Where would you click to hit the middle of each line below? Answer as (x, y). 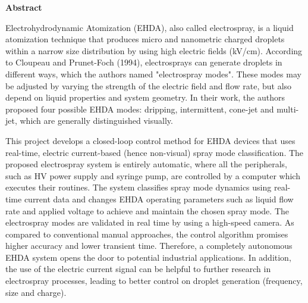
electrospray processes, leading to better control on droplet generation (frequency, (154, 281)
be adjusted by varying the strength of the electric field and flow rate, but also (149, 85)
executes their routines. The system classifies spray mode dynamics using (139, 187)
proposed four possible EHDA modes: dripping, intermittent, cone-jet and (140, 109)
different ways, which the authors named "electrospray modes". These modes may (153, 74)
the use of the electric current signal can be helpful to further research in (138, 269)
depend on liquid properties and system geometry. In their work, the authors (145, 97)
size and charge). (36, 292)
